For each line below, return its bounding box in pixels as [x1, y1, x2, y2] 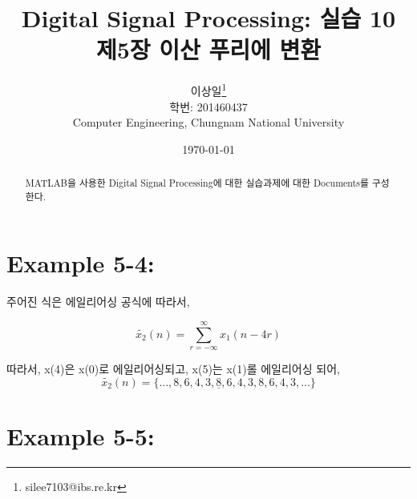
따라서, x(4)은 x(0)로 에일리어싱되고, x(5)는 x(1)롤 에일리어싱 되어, [6, 360, 340, 377]
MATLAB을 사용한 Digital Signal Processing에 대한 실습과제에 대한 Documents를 [25, 176, 369, 190]
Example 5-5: [6, 420, 155, 453]
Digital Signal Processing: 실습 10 [21, 2, 396, 34]
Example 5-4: [6, 247, 155, 280]
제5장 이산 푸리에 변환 [95, 33, 322, 66]
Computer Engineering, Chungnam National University [72, 114, 345, 131]
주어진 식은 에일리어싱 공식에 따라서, [6, 293, 190, 310]
